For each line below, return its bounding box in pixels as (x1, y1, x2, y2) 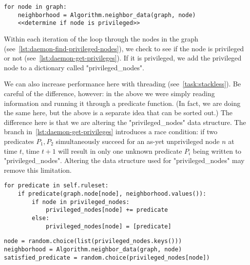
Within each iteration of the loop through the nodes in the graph (4, 33, 198, 43)
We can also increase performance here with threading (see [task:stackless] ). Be (4, 79, 241, 89)
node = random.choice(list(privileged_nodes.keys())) (4, 238, 182, 245)
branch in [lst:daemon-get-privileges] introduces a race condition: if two (4, 126, 217, 137)
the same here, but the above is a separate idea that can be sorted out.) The (4, 107, 232, 118)
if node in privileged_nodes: (32, 198, 130, 205)
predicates (4, 136, 34, 146)
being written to (192, 145, 242, 156)
